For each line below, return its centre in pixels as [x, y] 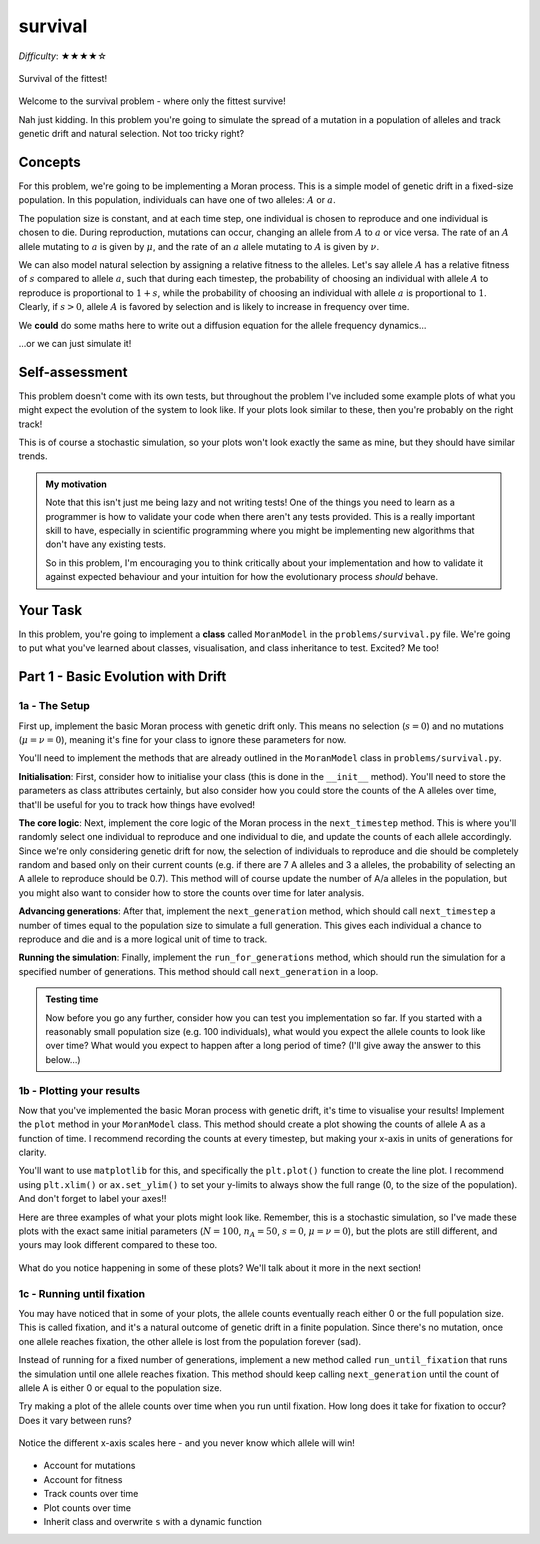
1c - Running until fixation [81, 1293]
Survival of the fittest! [63, 78]
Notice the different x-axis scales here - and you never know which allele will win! [186, 1443]
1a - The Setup [54, 706]
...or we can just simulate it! [75, 343]
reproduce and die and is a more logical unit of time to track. [143, 939]
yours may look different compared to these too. [118, 1245]
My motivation [76, 484]
